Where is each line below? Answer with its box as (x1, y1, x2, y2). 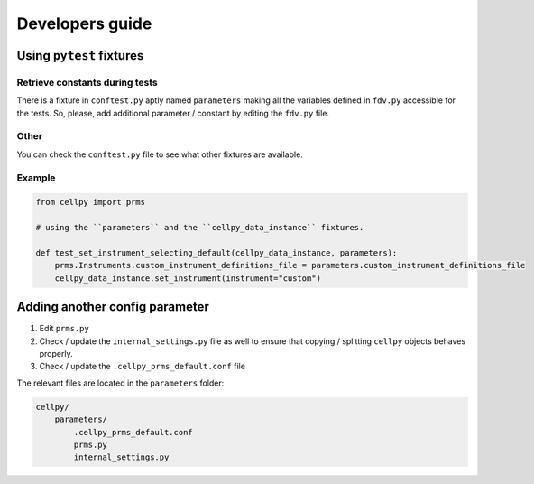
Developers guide (16, 14, 152, 33)
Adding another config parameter (16, 299, 209, 315)
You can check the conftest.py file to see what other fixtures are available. (16, 149, 304, 160)
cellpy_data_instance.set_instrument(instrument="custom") (54, 273, 322, 284)
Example (16, 172, 56, 184)
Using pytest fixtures (16, 48, 144, 63)
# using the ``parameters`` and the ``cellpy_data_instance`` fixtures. (35, 222, 364, 233)
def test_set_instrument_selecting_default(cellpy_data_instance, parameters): (35, 247, 398, 257)
